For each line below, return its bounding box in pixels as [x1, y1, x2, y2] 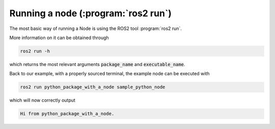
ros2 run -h [20, 48, 50, 54]
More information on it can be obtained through [9, 35, 109, 41]
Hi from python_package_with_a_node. [20, 111, 115, 117]
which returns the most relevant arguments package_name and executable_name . [9, 61, 185, 67]
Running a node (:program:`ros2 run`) [9, 8, 172, 19]
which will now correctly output [9, 97, 76, 104]
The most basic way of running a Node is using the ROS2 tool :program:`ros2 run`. [9, 25, 182, 31]
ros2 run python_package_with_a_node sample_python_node [20, 84, 166, 90]
